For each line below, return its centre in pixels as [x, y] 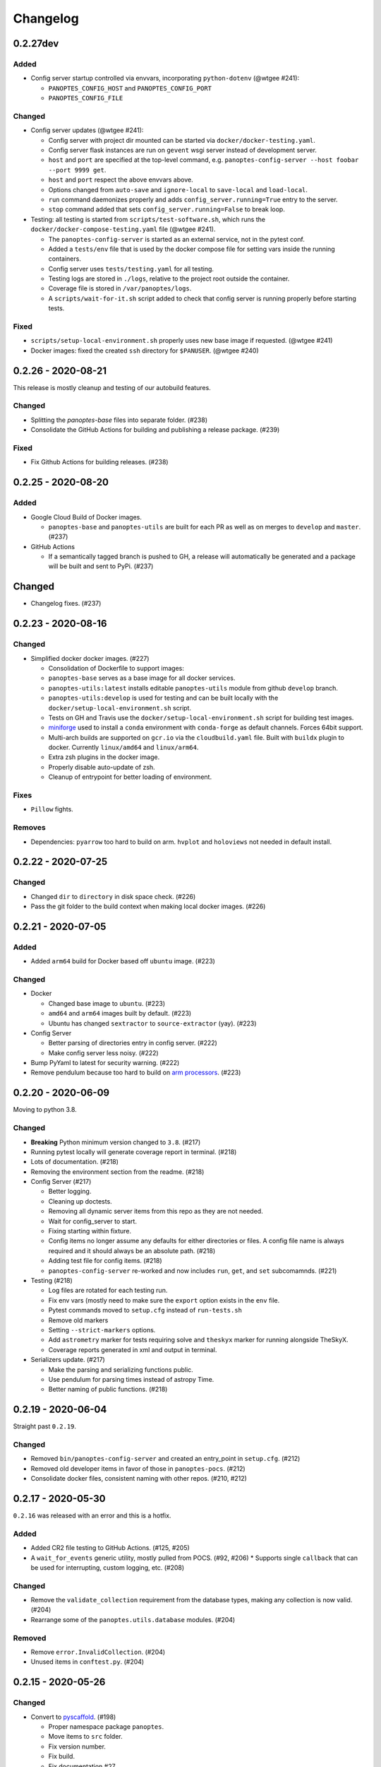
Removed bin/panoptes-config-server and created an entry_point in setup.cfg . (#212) [165, 1459]
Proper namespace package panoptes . [106, 1726]
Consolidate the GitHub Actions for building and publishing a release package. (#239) [155, 430]
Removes [29, 828]
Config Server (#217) [61, 1182]
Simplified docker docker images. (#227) [90, 658]
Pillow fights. [52, 809]
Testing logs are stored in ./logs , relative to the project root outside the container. [169, 278]
